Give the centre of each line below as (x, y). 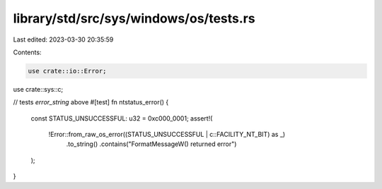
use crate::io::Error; (67, 71)
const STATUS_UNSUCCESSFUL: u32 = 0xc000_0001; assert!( (122, 118)
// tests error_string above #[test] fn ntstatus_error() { (91, 102)
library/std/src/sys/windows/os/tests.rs (134, 18)
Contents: (27, 52)
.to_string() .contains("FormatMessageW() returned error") (151, 144)
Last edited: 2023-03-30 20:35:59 (63, 39)
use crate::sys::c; (38, 89)
